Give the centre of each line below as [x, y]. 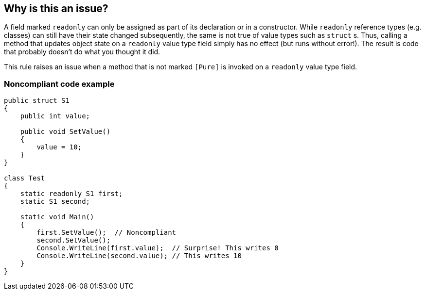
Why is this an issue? [56, 8]
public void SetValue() [65, 132]
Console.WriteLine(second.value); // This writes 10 [139, 256]
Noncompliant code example [59, 84]
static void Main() [57, 217]
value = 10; [59, 147]
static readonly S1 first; [71, 194]
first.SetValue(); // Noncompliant [106, 233]
